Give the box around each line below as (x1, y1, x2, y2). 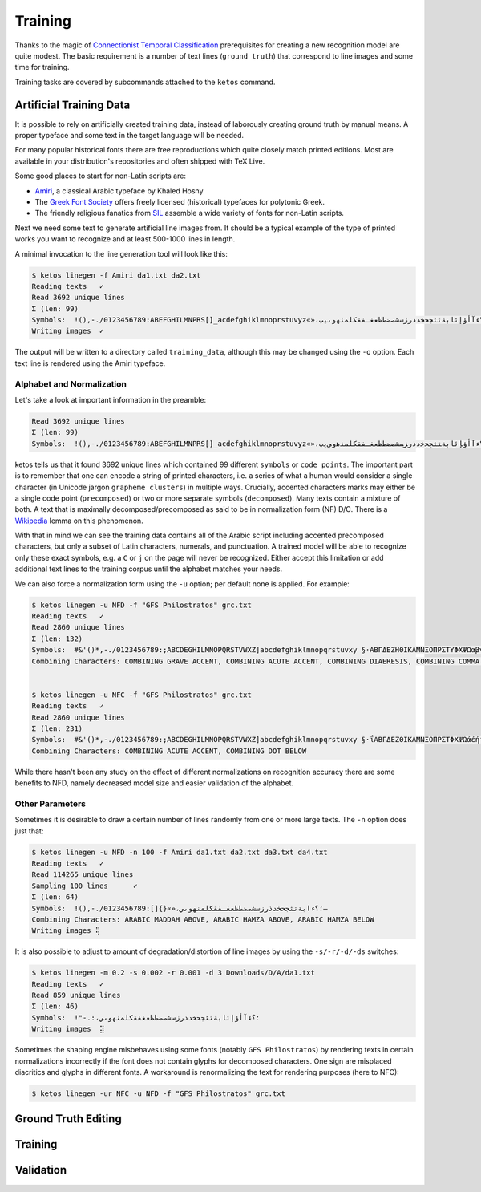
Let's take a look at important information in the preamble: (14, 395, 207, 404)
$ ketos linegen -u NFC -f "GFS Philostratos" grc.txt (31, 690, 252, 699)
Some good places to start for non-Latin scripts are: (14, 171, 186, 180)
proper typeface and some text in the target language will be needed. (14, 131, 245, 140)
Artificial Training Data (14, 98, 131, 111)
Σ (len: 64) (31, 893, 79, 902)
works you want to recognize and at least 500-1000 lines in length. (14, 234, 236, 244)
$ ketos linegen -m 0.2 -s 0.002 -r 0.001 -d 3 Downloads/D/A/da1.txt (31, 968, 316, 978)
